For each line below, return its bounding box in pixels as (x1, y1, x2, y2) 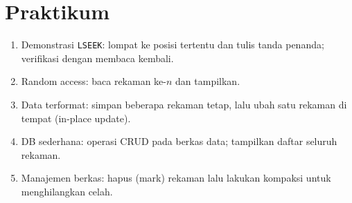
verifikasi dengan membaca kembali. (21, 50, 174, 65)
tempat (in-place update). (21, 110, 131, 125)
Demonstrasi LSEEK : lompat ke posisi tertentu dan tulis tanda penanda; (21, 37, 324, 52)
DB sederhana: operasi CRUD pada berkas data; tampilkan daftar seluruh (21, 134, 337, 148)
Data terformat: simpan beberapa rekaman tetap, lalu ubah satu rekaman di (21, 97, 347, 111)
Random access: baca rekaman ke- (21, 74, 166, 88)
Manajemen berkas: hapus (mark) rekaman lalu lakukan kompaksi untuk (21, 171, 331, 185)
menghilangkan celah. (21, 184, 113, 198)
